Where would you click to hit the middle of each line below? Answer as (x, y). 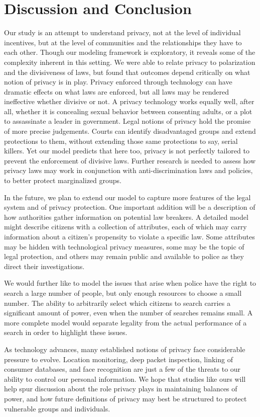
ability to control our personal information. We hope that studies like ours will (125, 379)
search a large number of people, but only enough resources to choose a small (123, 293)
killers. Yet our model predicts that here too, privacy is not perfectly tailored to (127, 151)
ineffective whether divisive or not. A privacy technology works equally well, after (129, 101)
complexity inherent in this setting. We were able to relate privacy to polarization (130, 62)
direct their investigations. (44, 266)
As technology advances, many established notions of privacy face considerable (125, 349)
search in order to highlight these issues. (66, 332)
